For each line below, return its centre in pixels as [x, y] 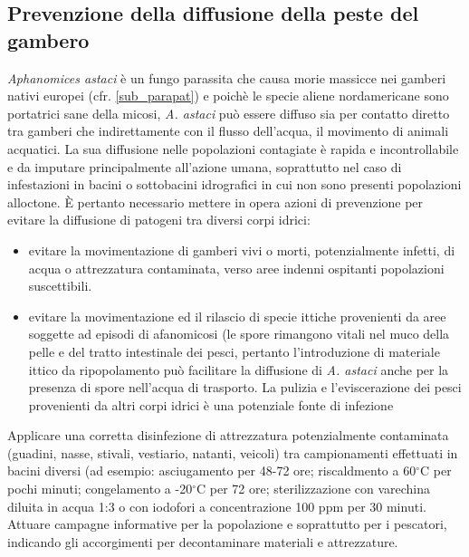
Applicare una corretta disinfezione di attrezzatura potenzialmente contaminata [228, 435]
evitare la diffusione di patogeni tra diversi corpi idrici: [159, 220]
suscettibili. [60, 286]
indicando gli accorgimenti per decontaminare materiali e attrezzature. [203, 541]
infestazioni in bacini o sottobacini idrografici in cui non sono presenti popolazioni [234, 184]
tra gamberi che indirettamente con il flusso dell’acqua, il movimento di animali [228, 131]
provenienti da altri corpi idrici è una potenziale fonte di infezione [211, 404]
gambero [48, 39]
